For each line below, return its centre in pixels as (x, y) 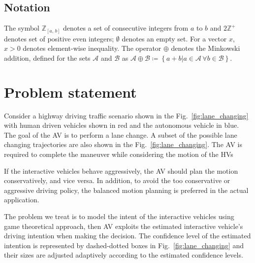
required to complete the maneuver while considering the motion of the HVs (119, 154)
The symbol (22, 28)
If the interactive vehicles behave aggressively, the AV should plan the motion (121, 170)
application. (22, 200)
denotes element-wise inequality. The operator (92, 48)
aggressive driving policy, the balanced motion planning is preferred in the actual (126, 190)
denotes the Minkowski (206, 48)
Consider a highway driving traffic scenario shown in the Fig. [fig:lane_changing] (126, 115)
